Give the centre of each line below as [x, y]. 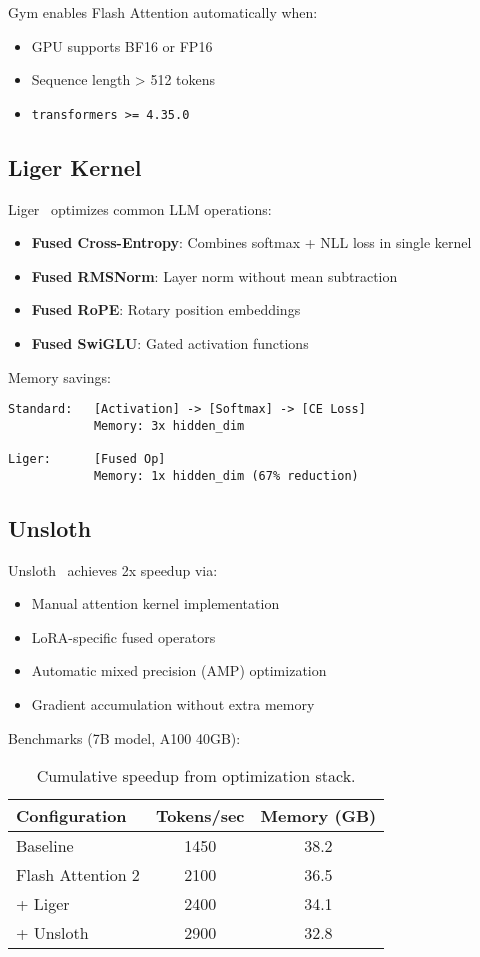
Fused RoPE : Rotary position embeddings [166, 309]
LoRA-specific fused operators [123, 636]
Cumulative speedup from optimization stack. [196, 776]
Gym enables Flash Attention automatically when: [163, 12]
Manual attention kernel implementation [155, 603]
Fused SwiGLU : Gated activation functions [170, 343]
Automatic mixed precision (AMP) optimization [179, 670]
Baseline [45, 846]
